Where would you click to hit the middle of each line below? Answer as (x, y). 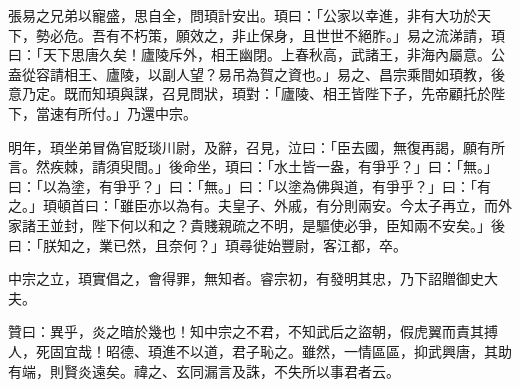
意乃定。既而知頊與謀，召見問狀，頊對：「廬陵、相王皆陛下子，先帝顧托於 (249, 93)
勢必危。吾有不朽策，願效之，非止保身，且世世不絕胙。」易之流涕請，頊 (270, 34)
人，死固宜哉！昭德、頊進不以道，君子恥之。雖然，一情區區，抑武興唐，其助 (260, 350)
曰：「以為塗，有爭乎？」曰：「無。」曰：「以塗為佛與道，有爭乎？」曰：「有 (249, 185)
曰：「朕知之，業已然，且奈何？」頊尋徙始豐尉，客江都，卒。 (207, 244)
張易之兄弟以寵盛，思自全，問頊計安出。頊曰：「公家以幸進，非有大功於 (242, 15)
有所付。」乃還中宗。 (130, 112)
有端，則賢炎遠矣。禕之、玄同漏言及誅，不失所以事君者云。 (204, 370)
